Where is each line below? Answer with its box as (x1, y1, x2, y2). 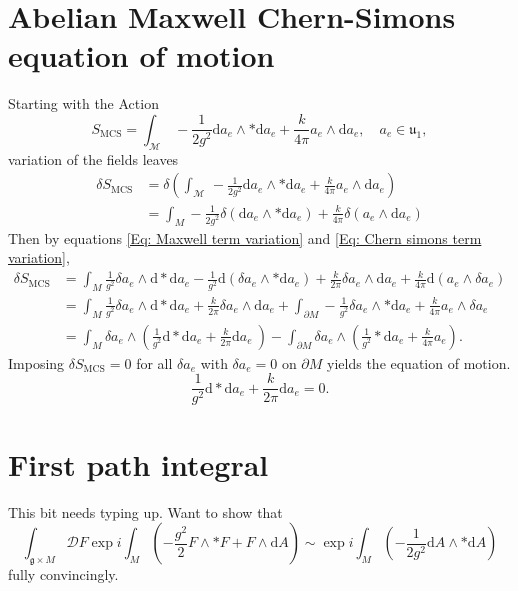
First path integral (8, 443, 269, 484)
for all (136, 352, 173, 373)
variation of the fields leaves (8, 148, 179, 169)
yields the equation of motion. (327, 352, 511, 373)
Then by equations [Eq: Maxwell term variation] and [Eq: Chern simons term (8, 227, 482, 248)
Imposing (8, 352, 65, 373)
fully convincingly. (8, 564, 119, 585)
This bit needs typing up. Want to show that (8, 501, 283, 522)
